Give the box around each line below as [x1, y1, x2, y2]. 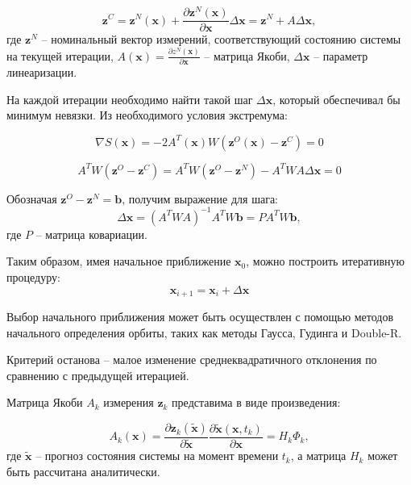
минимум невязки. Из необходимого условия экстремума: [6, 107, 288, 123]
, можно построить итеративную [246, 253, 405, 270]
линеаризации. [6, 63, 77, 80]
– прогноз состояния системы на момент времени [35, 447, 279, 464]
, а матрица [290, 447, 347, 464]
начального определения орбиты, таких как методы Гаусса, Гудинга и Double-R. [6, 324, 402, 341]
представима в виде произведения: [172, 394, 341, 411]
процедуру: [6, 269, 60, 286]
